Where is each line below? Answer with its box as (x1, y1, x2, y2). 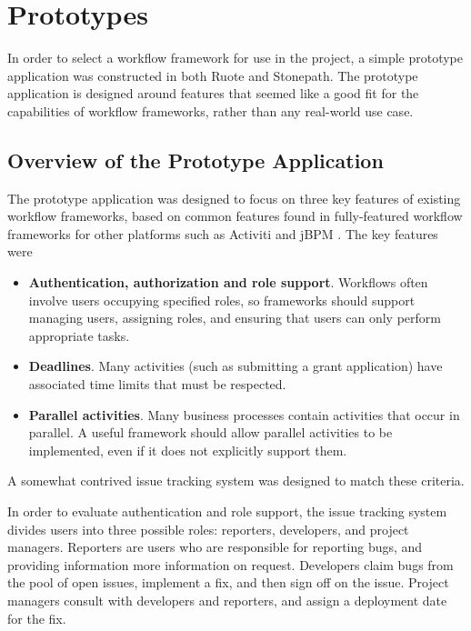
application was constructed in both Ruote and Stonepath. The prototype (7, 65, 418, 85)
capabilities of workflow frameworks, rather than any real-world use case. (7, 101, 414, 120)
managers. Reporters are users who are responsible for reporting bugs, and (7, 537, 423, 556)
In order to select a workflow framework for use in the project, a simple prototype (7, 48, 464, 67)
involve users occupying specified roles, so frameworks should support (28, 290, 416, 309)
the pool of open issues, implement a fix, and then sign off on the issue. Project (7, 573, 449, 592)
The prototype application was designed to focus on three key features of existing (7, 188, 461, 207)
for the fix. (7, 608, 66, 627)
